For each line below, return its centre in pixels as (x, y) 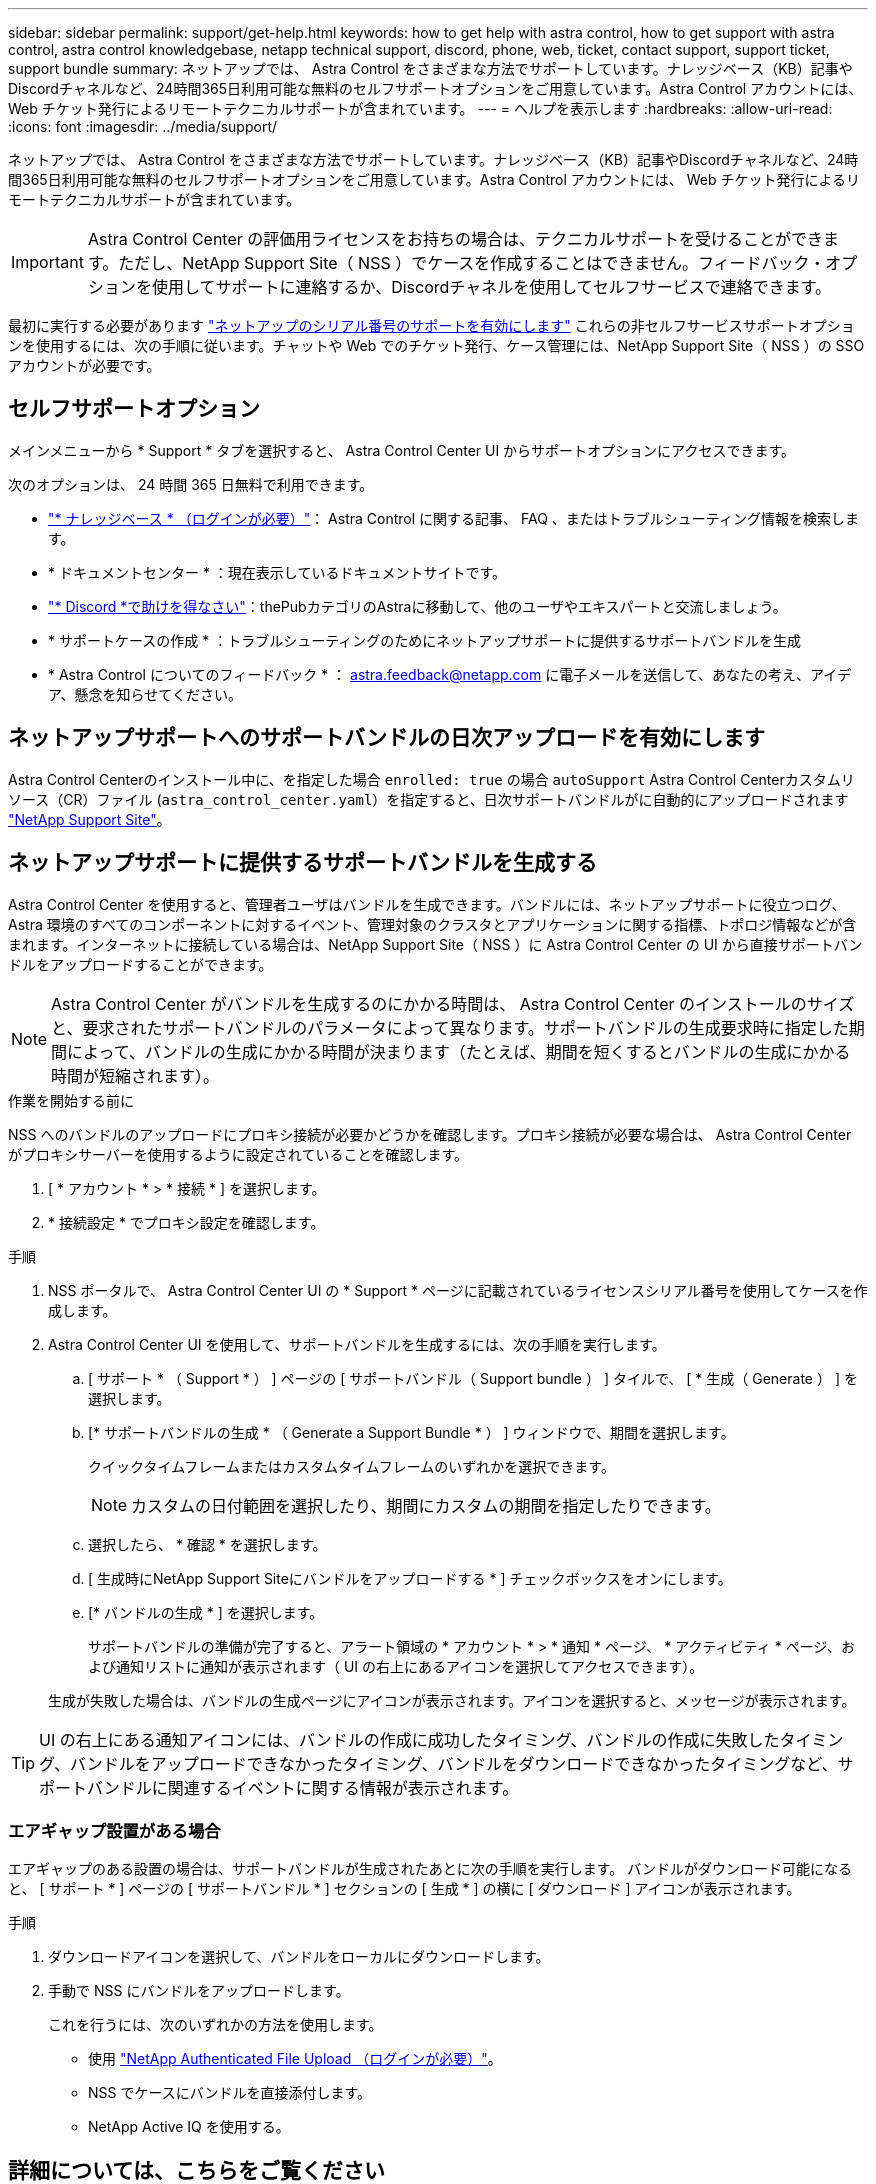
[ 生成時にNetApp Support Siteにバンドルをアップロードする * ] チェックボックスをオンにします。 (410, 1578)
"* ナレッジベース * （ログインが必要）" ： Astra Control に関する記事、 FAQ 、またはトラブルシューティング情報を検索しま (453, 518)
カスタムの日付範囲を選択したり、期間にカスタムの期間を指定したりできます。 (426, 1505)
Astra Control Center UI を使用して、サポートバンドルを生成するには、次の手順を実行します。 (357, 1344)
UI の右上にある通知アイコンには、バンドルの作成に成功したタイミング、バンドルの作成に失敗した (409, 1739)
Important (47, 262)
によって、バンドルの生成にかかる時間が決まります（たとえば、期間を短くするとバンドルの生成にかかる (459, 1051)
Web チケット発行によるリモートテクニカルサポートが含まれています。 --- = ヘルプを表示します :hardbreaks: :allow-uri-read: (420, 108)
